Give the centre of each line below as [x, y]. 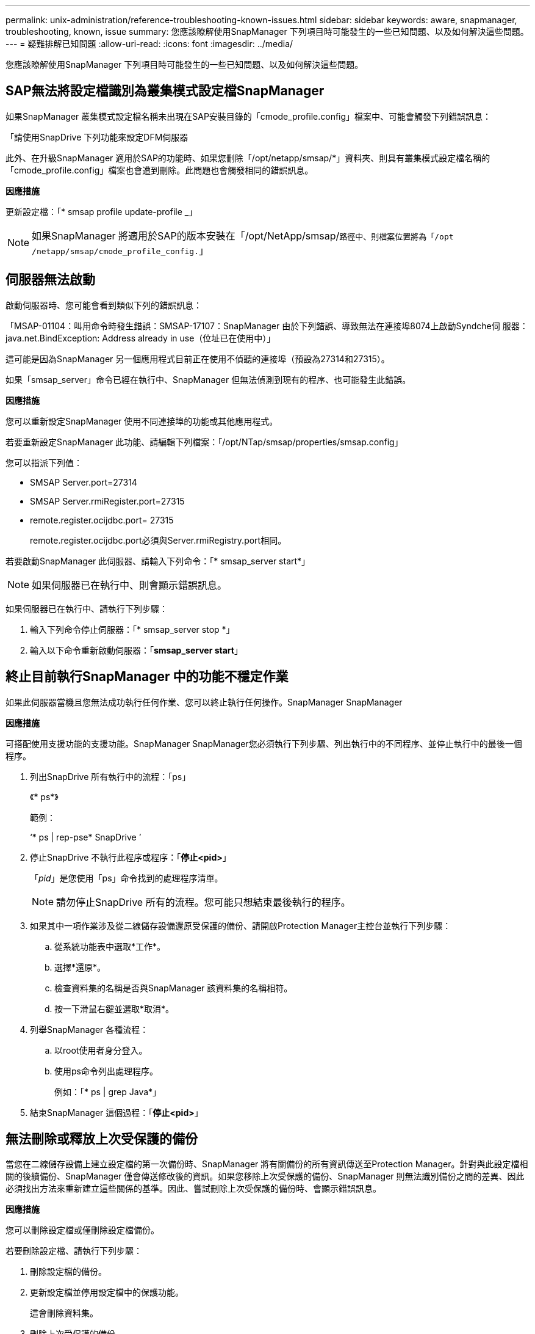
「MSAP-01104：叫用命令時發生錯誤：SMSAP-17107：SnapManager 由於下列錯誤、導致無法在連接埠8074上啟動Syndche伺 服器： [267, 326]
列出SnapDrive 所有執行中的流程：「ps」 [110, 776]
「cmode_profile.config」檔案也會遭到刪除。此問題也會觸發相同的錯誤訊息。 [160, 170]
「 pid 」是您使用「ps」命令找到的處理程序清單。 [127, 878]
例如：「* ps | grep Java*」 [108, 1092]
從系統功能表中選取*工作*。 [110, 946]
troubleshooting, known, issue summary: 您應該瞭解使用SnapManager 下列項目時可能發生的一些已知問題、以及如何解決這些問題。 [267, 31]
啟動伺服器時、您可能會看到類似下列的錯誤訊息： [104, 305]
